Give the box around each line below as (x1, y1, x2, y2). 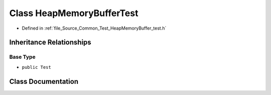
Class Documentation (9, 77, 79, 85)
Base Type (9, 53, 36, 60)
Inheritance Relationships (9, 38, 91, 47)
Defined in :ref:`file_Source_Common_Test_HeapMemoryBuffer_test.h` (22, 25, 167, 31)
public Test (22, 64, 51, 70)
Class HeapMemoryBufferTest (9, 8, 139, 19)
